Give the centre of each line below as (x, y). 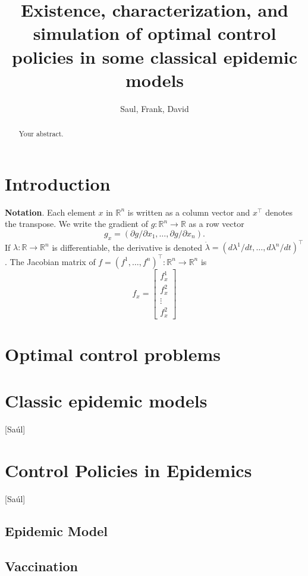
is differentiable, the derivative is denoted (127, 247)
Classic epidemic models (106, 401)
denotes (279, 212)
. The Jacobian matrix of (50, 261)
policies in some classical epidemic (154, 56)
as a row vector (216, 224)
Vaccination (41, 566)
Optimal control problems (113, 354)
